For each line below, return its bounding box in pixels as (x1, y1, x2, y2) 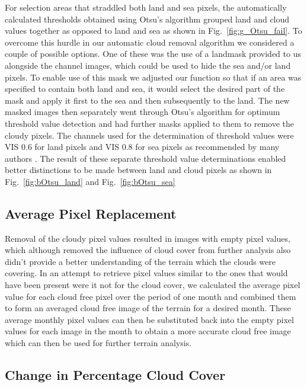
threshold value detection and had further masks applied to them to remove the (5, 117, 295, 129)
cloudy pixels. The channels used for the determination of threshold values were (5, 129, 294, 141)
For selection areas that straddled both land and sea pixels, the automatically (5, 1, 287, 13)
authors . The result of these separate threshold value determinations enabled (5, 152, 286, 164)
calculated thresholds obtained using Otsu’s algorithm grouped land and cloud (5, 12, 290, 25)
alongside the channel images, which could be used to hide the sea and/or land (5, 59, 291, 71)
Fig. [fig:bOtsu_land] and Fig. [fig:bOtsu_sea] (5, 175, 175, 187)
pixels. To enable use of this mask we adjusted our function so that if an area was (5, 71, 302, 83)
